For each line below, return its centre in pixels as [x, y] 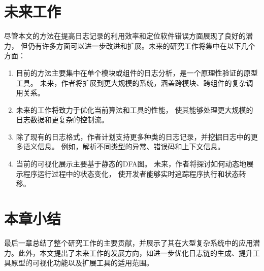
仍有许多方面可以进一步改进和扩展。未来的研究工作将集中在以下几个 [141, 45]
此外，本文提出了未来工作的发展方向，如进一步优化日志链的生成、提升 [135, 252]
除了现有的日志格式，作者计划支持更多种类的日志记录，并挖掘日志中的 [133, 136]
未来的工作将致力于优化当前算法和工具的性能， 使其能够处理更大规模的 [135, 109]
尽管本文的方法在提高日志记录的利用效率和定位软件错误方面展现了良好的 [125, 36]
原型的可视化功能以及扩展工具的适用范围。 [82, 263]
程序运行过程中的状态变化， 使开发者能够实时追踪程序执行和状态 [131, 173]
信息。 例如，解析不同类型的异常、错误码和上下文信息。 [131, 146]
